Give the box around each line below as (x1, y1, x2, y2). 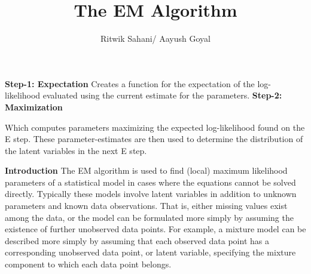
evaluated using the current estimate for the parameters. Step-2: (42, 89, 282, 101)
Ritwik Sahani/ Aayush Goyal (100, 32, 211, 45)
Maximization (5, 100, 63, 113)
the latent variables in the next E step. (5, 144, 147, 156)
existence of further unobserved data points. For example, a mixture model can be (5, 223, 306, 235)
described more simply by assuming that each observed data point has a (5, 234, 269, 247)
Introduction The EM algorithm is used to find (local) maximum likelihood (5, 164, 288, 177)
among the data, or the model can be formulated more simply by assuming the (5, 211, 294, 223)
